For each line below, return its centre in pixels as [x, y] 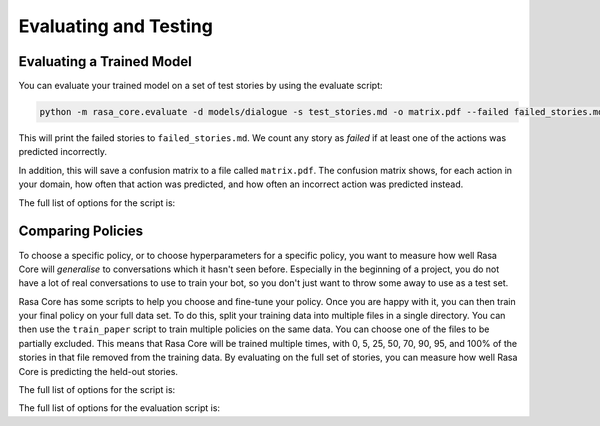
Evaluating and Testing [116, 26]
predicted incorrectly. [62, 152]
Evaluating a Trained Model [105, 61]
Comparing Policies [81, 231]
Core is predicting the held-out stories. [98, 371]
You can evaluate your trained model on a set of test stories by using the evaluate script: [201, 86]
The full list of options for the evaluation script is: [119, 408]
